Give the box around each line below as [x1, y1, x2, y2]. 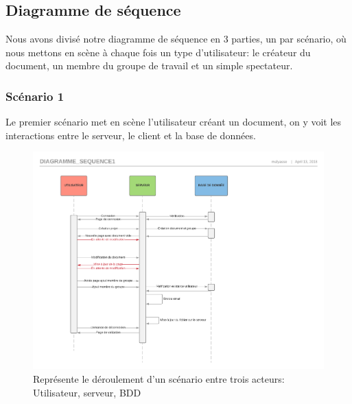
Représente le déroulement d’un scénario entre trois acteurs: [33, 372, 285, 386]
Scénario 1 [5, 87, 64, 104]
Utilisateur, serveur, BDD [33, 385, 141, 399]
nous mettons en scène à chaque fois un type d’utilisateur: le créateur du [5, 45, 311, 59]
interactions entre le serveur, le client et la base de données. [5, 128, 256, 142]
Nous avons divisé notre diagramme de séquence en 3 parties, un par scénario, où [5, 32, 347, 46]
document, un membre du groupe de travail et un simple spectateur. [5, 58, 293, 73]
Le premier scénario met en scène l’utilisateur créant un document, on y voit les [5, 115, 342, 129]
